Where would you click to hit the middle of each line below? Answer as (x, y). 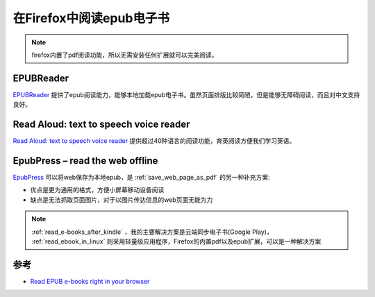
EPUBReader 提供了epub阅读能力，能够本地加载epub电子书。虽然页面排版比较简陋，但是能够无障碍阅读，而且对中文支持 (186, 94)
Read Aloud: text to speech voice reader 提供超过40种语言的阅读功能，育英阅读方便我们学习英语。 (154, 141)
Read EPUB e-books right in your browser (90, 281)
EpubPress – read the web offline (85, 161)
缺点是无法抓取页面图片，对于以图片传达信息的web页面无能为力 (122, 200)
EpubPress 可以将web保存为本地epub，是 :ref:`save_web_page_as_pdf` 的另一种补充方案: (141, 178)
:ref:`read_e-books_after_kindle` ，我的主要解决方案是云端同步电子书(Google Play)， (152, 232)
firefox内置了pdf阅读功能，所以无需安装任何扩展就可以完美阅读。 (125, 55)
